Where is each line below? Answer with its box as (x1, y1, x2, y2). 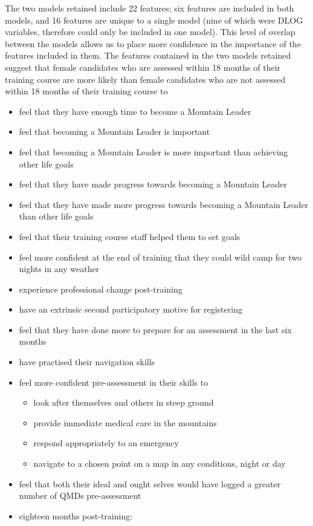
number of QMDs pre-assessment (19, 489, 141, 502)
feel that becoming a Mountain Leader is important (19, 125, 210, 138)
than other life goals (19, 210, 94, 222)
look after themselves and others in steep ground (33, 396, 214, 409)
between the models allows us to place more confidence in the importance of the (5, 37, 301, 50)
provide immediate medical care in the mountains (33, 416, 217, 429)
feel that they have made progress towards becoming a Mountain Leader (19, 178, 287, 190)
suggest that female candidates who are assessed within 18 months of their (5, 60, 281, 73)
